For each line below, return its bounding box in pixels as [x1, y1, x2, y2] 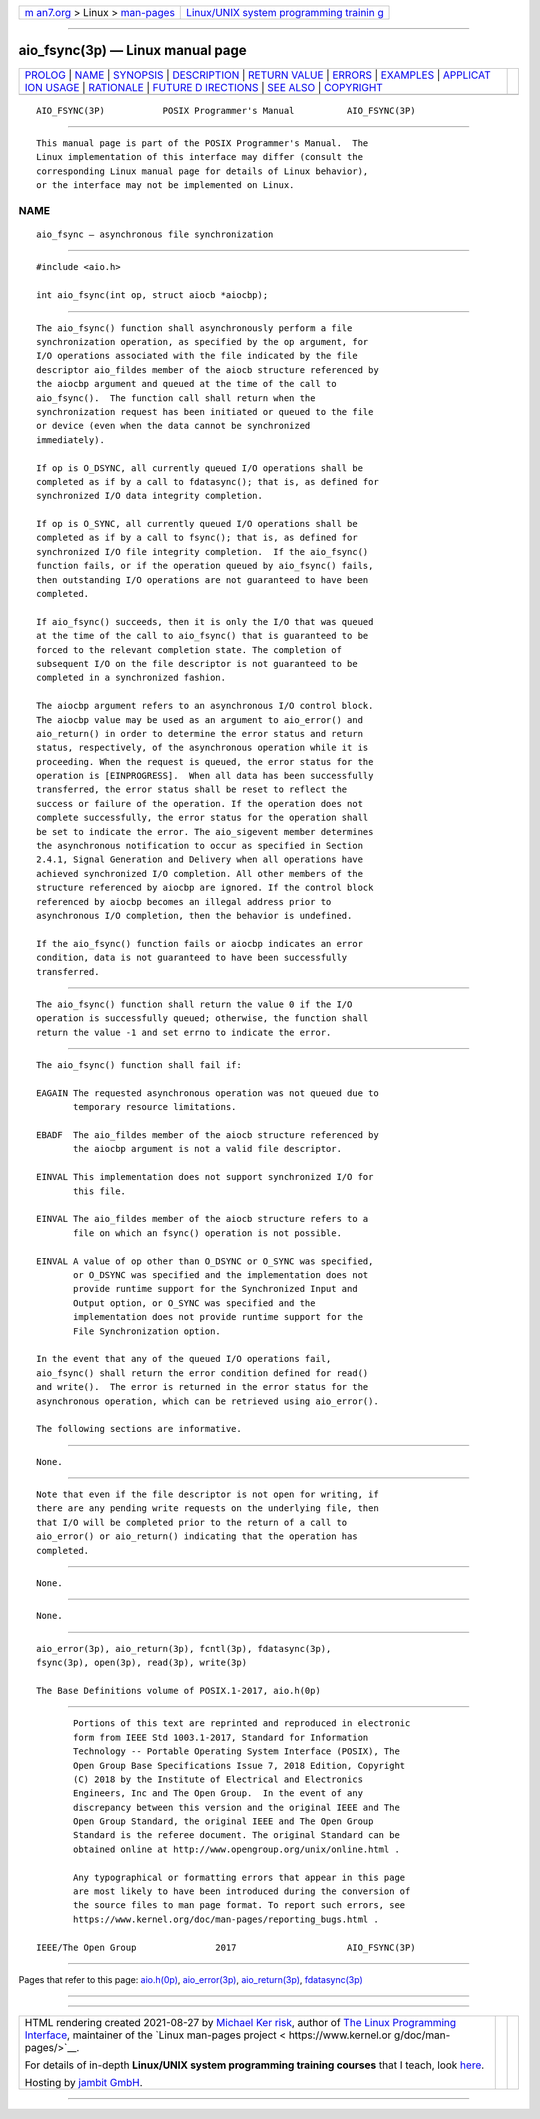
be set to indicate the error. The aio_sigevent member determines [36, 826, 374, 837]
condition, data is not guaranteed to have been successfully [36, 952, 348, 964]
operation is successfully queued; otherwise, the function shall [36, 1013, 369, 1024]
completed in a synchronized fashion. [36, 672, 227, 684]
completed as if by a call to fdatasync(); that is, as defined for [36, 476, 379, 487]
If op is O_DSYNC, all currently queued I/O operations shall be [36, 462, 364, 474]
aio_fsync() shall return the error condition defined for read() [36, 1367, 369, 1379]
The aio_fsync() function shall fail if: [36, 1060, 242, 1071]
